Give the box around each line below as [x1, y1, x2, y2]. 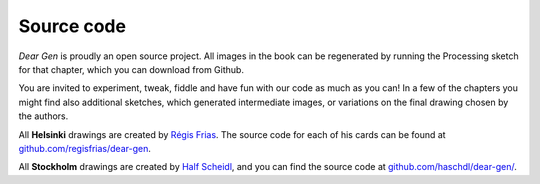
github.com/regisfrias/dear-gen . [18, 142, 152, 154]
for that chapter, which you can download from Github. [18, 63, 245, 75]
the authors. [18, 110, 69, 122]
